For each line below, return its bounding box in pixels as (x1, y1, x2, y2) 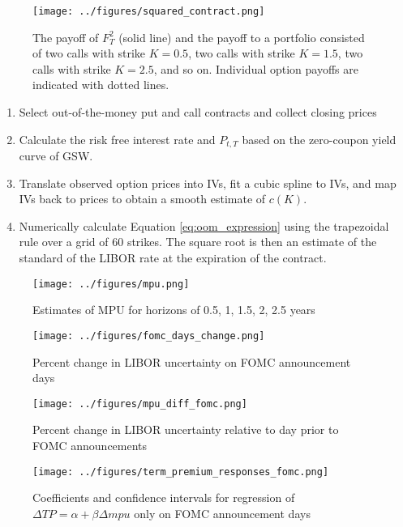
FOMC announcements (32, 436, 148, 453)
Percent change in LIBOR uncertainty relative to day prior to (32, 421, 339, 438)
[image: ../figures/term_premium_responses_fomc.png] (32, 465, 329, 478)
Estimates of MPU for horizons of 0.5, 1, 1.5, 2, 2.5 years (32, 301, 315, 318)
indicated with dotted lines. (32, 76, 169, 93)
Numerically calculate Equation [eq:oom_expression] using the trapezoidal (19, 217, 389, 234)
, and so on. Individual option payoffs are (153, 60, 358, 77)
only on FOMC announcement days (134, 504, 311, 521)
